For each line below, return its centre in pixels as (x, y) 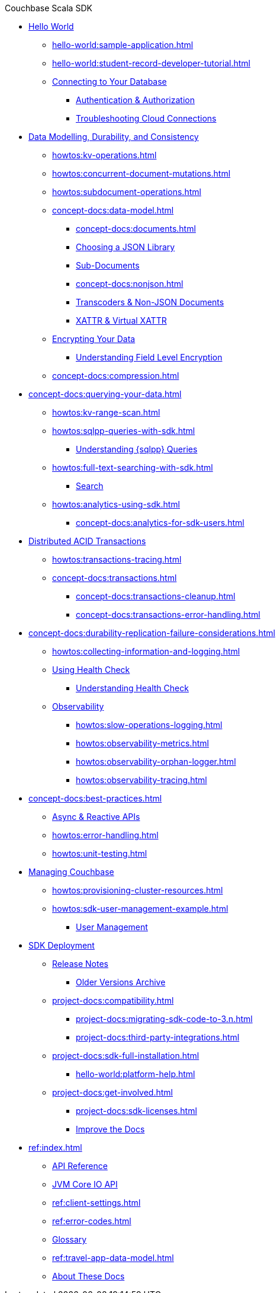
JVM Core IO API (85, 1184)
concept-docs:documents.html (136, 229)
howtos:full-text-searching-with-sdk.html (133, 467)
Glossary (70, 1239)
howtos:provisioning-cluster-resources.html (138, 890)
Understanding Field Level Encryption (149, 357)
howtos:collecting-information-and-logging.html (146, 651)
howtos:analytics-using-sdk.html (116, 504)
